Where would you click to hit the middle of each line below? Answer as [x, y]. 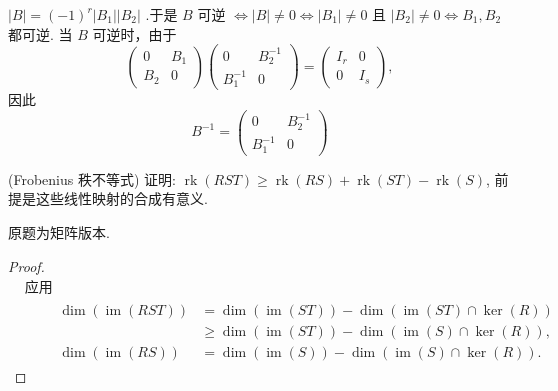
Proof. [26, 265]
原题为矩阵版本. [59, 232]
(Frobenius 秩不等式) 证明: [92, 178]
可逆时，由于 [134, 33]
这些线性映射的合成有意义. [121, 198]
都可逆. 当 [40, 33]
